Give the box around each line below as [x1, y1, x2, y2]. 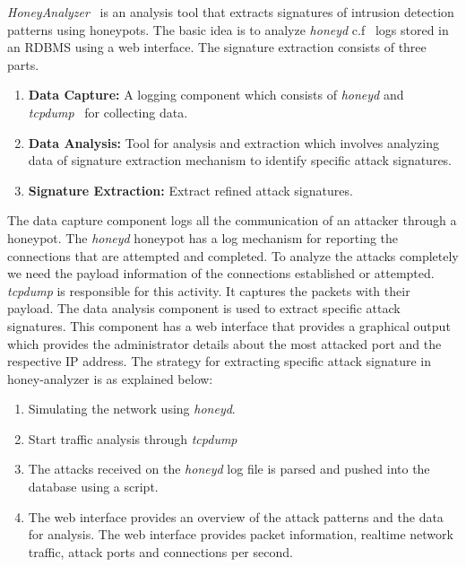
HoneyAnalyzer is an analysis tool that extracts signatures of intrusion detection [7, 3, 454, 21]
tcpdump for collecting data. [28, 102, 188, 121]
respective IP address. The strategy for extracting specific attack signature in [7, 352, 431, 371]
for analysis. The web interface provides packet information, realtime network [28, 525, 453, 544]
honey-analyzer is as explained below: [7, 369, 213, 388]
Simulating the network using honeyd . [28, 399, 236, 418]
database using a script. [28, 477, 159, 496]
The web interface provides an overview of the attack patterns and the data [28, 507, 444, 526]
